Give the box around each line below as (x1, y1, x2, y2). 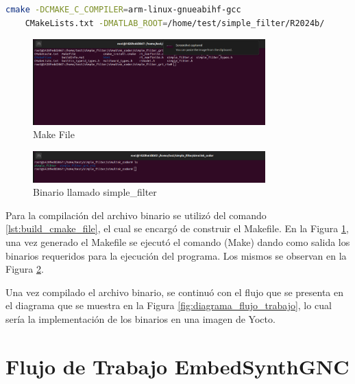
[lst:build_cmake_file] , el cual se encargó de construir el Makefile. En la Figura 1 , (5, 221, 349, 236)
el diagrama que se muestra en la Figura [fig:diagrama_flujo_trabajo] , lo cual (5, 298, 332, 313)
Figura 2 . (5, 262, 44, 276)
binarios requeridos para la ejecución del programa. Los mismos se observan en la (5, 248, 347, 262)
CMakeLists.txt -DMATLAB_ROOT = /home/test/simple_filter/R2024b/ (25, 18, 325, 28)
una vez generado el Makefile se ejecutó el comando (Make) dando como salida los (5, 235, 350, 249)
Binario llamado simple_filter (33, 185, 157, 199)
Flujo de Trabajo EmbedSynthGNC (5, 352, 350, 380)
